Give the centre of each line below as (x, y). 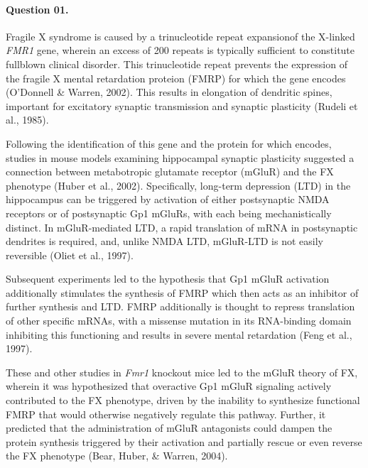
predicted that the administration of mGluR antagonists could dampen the (169, 428)
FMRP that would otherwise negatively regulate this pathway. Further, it (166, 414)
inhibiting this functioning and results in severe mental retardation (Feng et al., (179, 334)
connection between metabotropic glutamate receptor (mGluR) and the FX (170, 172)
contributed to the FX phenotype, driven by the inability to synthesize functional (183, 400)
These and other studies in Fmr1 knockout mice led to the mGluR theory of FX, (182, 372)
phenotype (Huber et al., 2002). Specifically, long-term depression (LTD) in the (178, 185)
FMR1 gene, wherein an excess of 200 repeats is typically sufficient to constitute (180, 50)
